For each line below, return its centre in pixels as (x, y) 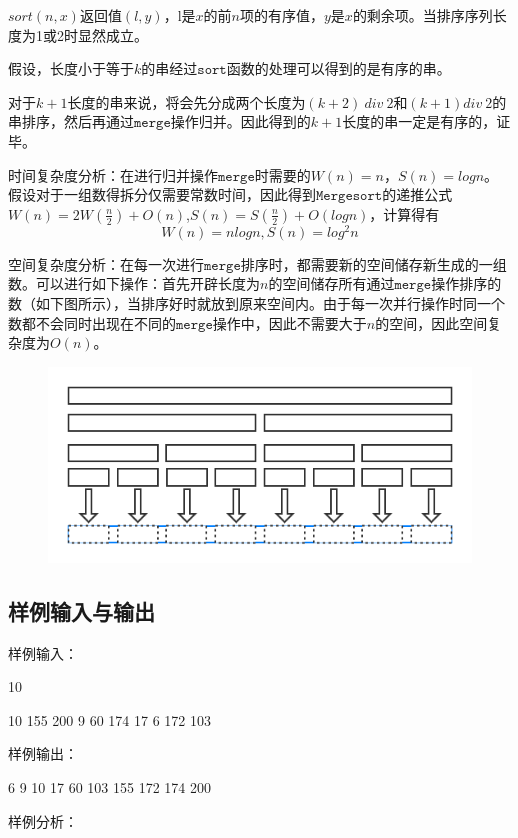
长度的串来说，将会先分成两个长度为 (186, 101)
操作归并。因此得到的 (240, 121)
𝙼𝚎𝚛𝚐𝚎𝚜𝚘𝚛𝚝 (349, 196)
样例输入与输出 (81, 610)
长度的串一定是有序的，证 (426, 121)
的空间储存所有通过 (331, 283)
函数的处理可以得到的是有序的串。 (338, 68)
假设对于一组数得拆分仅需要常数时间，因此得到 (162, 194)
